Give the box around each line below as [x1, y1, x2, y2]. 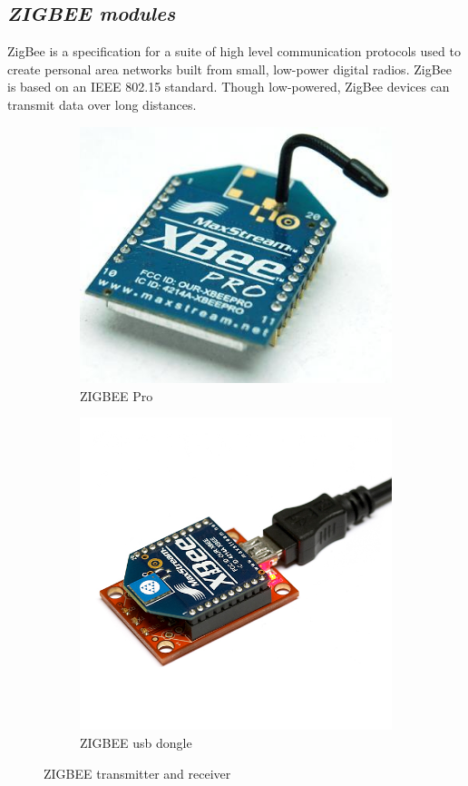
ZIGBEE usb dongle [80, 732, 192, 752]
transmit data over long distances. [7, 94, 197, 113]
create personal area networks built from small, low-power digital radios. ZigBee [7, 59, 452, 78]
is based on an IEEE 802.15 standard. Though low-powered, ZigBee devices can [7, 77, 450, 96]
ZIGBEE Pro [80, 386, 153, 405]
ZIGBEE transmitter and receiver [44, 763, 231, 782]
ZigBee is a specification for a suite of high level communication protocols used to [7, 42, 461, 61]
